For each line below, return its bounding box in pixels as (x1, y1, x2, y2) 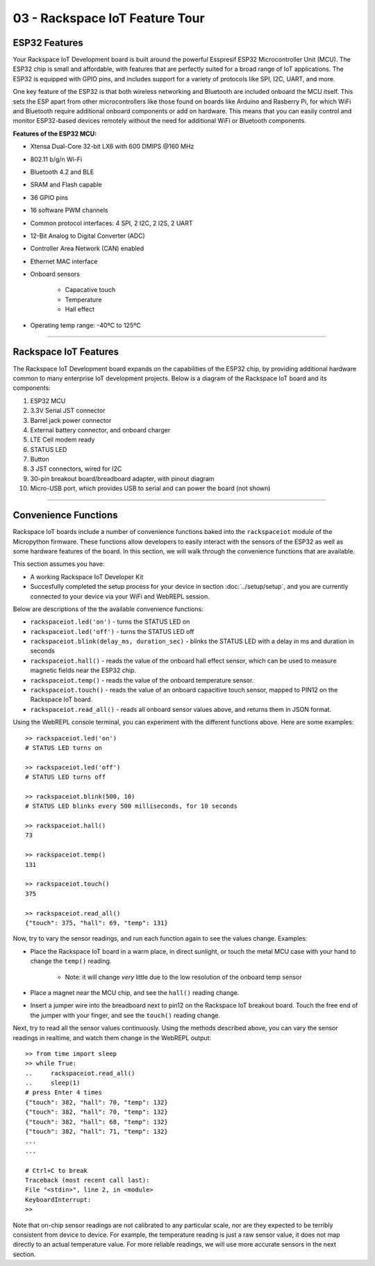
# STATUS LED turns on (25, 744, 103, 752)
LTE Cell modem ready (30, 435, 95, 444)
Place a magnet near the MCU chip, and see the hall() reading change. (30, 988, 240, 997)
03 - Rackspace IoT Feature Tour (12, 10, 205, 26)
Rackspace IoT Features (12, 346, 119, 358)
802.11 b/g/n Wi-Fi (30, 155, 83, 163)
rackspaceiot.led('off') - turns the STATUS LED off (30, 627, 194, 635)
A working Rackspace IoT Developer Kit (30, 572, 144, 581)
